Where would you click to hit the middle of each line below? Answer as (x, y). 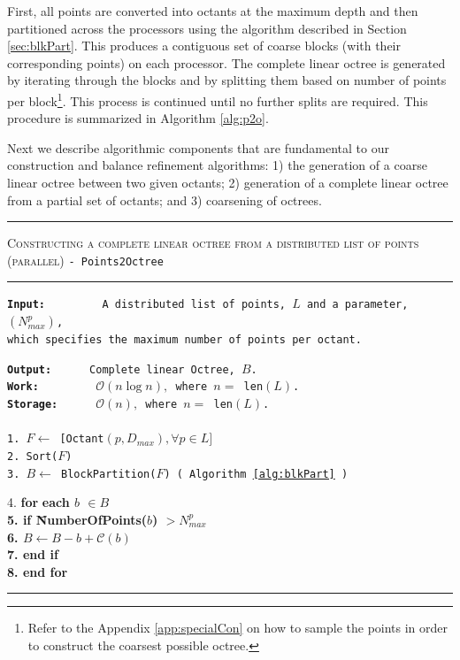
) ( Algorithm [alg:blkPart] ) (256, 474)
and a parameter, (357, 305)
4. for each (38, 502)
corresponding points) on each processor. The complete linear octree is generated (226, 62)
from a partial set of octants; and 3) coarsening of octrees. (165, 200)
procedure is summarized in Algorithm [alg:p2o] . (138, 118)
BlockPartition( (109, 474)
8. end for (38, 571)
